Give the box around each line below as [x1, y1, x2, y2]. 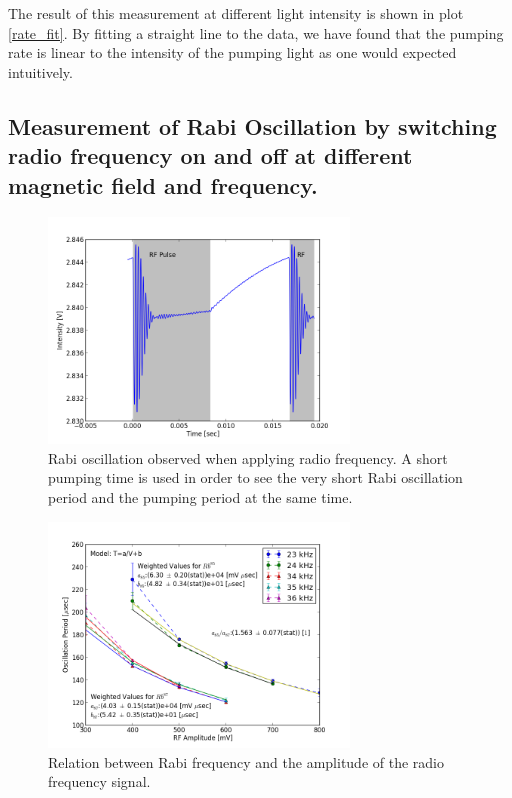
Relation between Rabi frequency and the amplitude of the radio [48, 751, 444, 772]
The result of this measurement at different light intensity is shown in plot [8, 3, 464, 23]
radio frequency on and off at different [8, 140, 413, 171]
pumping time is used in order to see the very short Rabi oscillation [48, 467, 463, 488]
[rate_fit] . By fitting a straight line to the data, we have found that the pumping [8, 22, 504, 43]
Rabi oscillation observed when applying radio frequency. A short [48, 447, 448, 468]
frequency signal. [48, 771, 151, 792]
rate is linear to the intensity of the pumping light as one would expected [8, 42, 457, 63]
